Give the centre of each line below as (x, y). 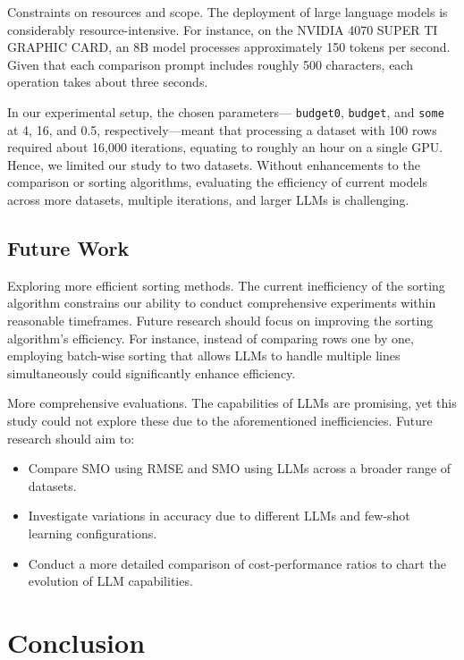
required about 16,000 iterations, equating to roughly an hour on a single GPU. (225, 147)
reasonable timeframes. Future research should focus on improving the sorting (220, 320)
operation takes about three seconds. (108, 82)
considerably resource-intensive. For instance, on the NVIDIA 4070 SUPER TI (223, 29)
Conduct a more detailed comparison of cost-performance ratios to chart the (237, 563)
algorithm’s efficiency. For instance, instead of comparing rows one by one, (211, 338)
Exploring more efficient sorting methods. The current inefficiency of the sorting (226, 285)
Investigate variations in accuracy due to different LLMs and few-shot (219, 516)
